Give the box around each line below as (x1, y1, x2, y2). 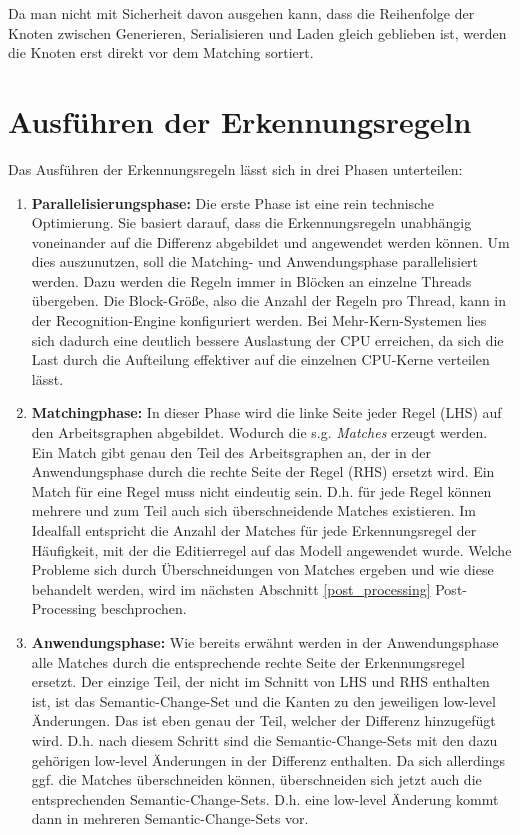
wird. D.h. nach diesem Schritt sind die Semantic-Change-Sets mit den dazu (31, 729, 498, 750)
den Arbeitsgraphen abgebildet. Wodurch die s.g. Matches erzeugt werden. (31, 422, 488, 443)
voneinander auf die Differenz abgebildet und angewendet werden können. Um (31, 231, 510, 252)
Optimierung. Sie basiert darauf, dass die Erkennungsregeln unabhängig (31, 212, 472, 233)
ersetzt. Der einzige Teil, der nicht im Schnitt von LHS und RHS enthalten (31, 671, 490, 692)
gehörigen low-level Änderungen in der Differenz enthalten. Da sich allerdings (31, 749, 506, 770)
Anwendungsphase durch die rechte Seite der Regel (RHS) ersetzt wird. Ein (31, 461, 495, 482)
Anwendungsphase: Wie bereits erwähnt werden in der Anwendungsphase (31, 631, 499, 652)
